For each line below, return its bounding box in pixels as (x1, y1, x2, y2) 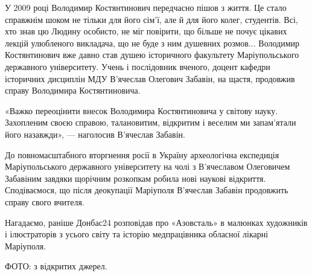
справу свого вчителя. (5, 195, 84, 208)
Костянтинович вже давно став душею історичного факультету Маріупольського (5, 48, 299, 61)
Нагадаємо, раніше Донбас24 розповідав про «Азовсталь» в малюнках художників (5, 216, 308, 228)
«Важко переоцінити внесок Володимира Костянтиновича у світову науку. (5, 104, 278, 117)
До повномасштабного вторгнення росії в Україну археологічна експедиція (5, 148, 279, 161)
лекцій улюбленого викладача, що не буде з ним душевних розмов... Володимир (5, 36, 300, 49)
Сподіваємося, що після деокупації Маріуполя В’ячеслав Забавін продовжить (5, 184, 288, 196)
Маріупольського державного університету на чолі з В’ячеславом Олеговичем (5, 160, 290, 173)
